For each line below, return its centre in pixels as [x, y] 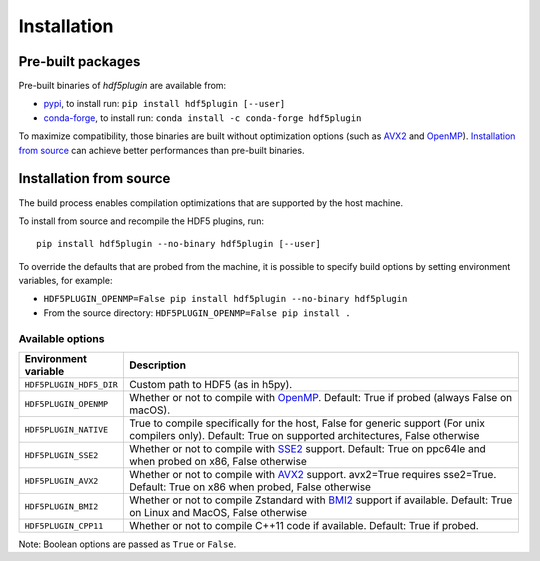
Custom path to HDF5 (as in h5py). [210, 385]
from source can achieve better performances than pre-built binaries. [161, 150]
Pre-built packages [79, 61]
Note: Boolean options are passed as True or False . [127, 544]
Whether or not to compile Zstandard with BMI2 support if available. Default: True [320, 500]
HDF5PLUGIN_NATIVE [66, 429]
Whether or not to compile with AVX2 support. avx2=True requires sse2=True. [312, 475]
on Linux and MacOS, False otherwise [218, 513]
